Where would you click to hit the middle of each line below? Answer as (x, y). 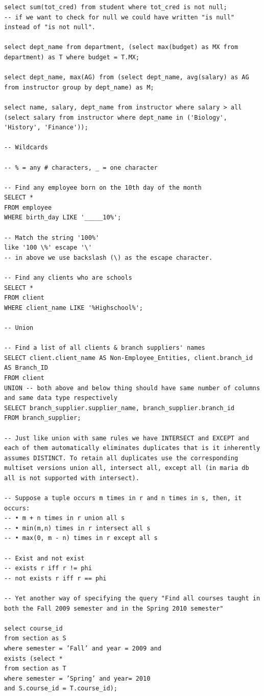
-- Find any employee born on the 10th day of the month (103, 187)
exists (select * (33, 658)
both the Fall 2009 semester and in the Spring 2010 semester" (114, 608)
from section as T (35, 669)
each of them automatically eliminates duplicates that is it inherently (132, 448)
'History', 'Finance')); (46, 128)
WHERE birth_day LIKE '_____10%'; (63, 218)
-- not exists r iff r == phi (55, 578)
